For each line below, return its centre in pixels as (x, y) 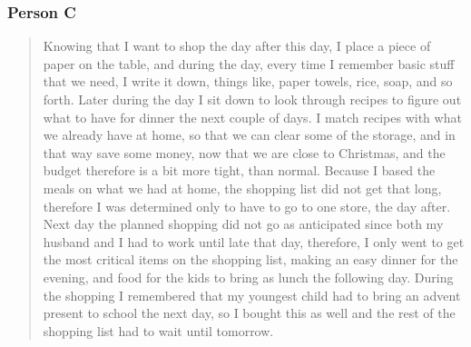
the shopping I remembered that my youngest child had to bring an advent (252, 295)
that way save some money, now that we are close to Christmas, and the (244, 152)
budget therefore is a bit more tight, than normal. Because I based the (239, 170)
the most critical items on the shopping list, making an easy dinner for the (250, 259)
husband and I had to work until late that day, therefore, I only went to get (254, 241)
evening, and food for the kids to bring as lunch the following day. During (248, 277)
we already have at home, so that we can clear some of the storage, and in (249, 135)
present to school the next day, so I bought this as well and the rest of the (249, 313)
